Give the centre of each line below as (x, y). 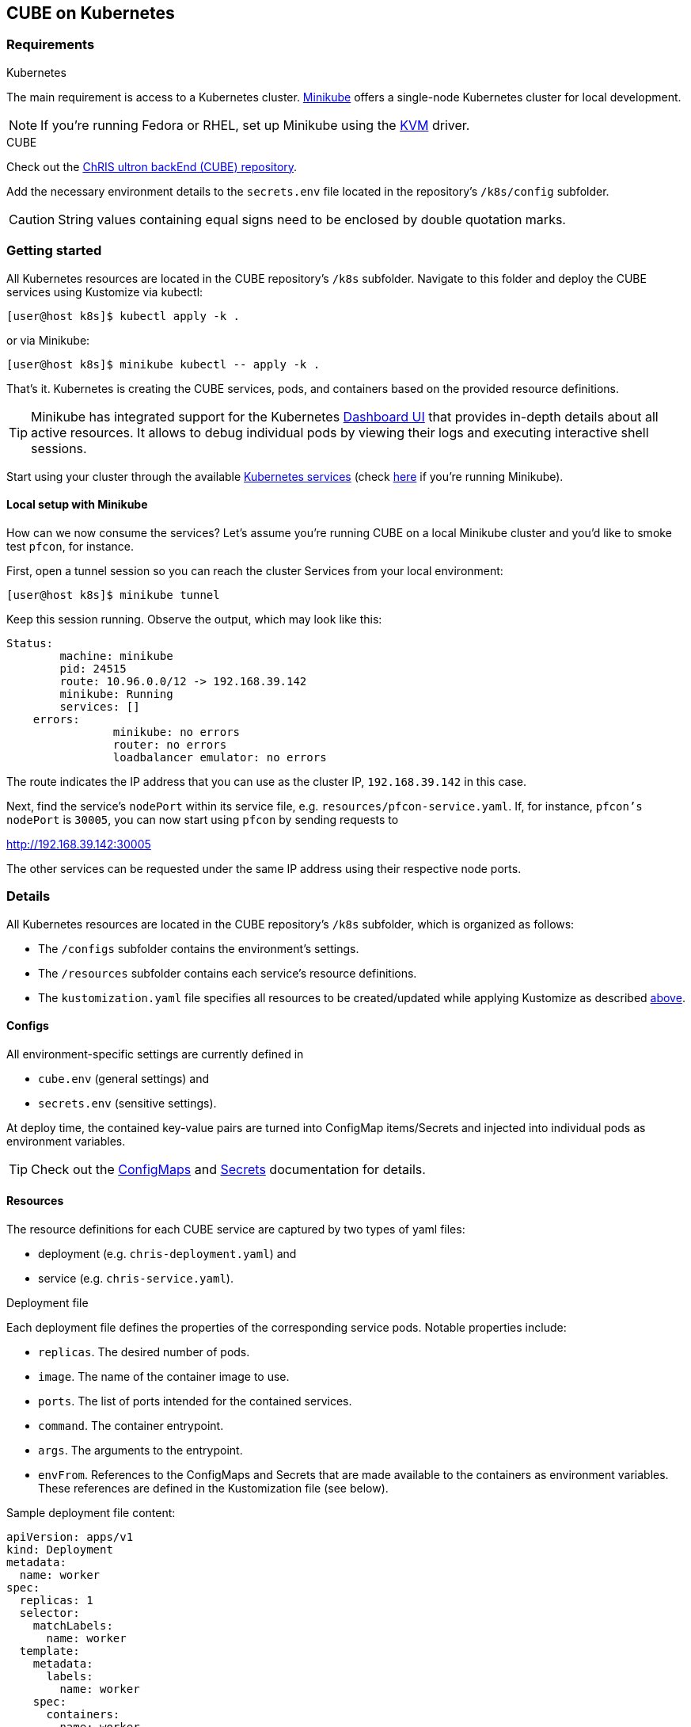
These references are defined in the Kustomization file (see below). (213, 1488)
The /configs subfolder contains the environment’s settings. (199, 948)
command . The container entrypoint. (131, 1425)
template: (49, 1651)
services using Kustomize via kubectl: (105, 292)
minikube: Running (116, 694)
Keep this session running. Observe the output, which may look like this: (194, 619)
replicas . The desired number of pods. (144, 1351)
